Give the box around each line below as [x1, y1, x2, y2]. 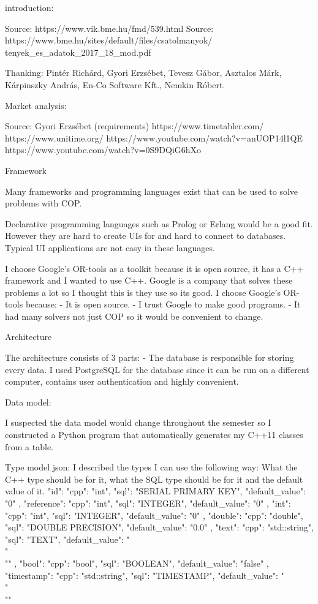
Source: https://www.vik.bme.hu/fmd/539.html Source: [5, 21, 214, 34]
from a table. [5, 440, 53, 453]
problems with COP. [5, 197, 82, 210]
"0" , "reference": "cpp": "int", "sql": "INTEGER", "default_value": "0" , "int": [5, 497, 291, 509]
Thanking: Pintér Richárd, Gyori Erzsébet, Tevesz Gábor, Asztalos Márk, [5, 66, 282, 79]
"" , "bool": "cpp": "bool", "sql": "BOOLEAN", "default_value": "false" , [5, 556, 269, 569]
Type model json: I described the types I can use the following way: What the [5, 461, 298, 474]
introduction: [5, 1, 54, 13]
